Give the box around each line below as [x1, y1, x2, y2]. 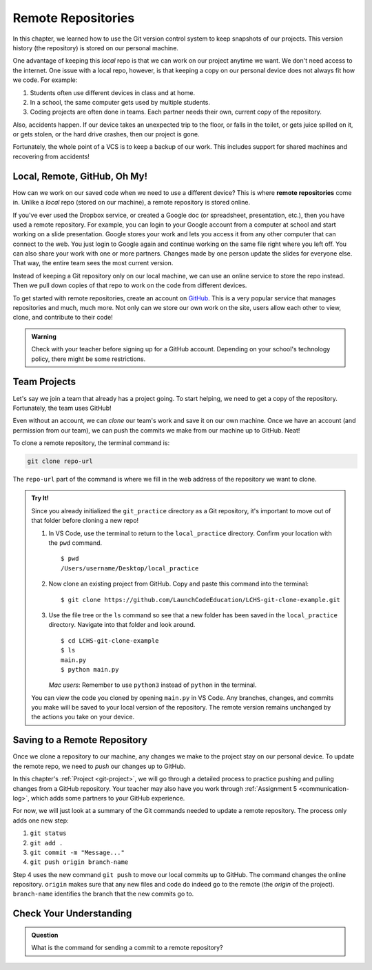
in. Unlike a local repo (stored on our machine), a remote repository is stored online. [12, 198, 251, 207]
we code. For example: [12, 76, 78, 84]
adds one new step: [12, 816, 69, 825]
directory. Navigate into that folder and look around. [48, 621, 196, 629]
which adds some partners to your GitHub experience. [31, 794, 185, 802]
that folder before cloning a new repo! [31, 517, 139, 525]
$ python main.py [61, 665, 119, 673]
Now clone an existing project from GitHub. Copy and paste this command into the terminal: [48, 579, 309, 588]
